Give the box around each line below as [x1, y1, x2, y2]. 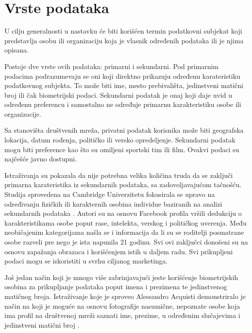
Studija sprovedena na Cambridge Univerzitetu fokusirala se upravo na [4, 189, 215, 199]
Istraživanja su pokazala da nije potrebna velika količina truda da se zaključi [4, 170, 233, 180]
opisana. [4, 45, 29, 55]
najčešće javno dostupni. [4, 154, 77, 164]
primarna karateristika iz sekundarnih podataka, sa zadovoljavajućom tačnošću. [4, 179, 242, 190]
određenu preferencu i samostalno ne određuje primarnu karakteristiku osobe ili [4, 99, 241, 109]
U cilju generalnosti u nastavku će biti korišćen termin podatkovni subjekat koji [4, 26, 242, 36]
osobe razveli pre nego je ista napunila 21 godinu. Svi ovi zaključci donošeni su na [4, 237, 248, 246]
